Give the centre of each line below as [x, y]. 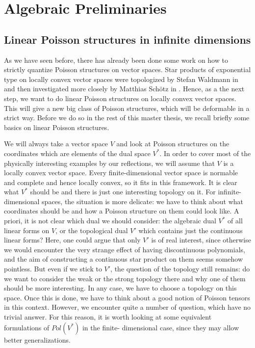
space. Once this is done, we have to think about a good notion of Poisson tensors [127, 297]
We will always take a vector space [56, 144]
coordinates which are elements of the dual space [77, 153]
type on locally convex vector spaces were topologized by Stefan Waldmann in [121, 79]
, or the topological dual [92, 230]
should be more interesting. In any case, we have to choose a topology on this [120, 288]
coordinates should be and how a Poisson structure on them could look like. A [122, 211]
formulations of [27, 327]
